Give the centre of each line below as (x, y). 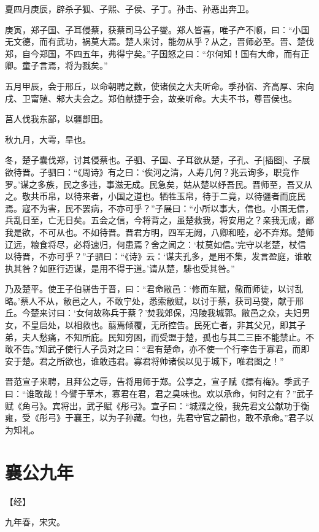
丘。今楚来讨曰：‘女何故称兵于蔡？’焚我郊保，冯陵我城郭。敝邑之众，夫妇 (153, 313)
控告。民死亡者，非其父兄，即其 (232, 325)
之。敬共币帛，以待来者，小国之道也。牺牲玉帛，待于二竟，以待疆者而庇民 (155, 196)
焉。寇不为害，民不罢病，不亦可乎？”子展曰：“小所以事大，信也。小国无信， (159, 208)
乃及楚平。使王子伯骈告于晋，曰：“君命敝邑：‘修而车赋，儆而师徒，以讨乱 (154, 289)
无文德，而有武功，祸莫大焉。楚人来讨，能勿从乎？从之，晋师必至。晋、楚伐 (159, 41)
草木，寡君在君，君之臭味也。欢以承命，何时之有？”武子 (200, 394)
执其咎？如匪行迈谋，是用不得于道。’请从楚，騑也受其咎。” (120, 268)
